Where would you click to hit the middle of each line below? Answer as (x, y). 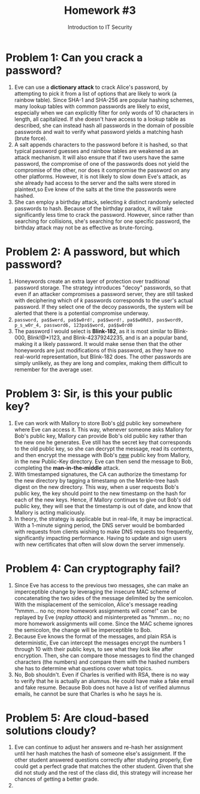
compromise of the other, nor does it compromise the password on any (102, 170)
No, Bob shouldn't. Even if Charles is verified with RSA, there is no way (101, 674)
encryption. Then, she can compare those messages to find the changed (104, 655)
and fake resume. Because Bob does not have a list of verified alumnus (102, 687)
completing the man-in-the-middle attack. (67, 468)
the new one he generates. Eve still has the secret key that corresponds (103, 442)
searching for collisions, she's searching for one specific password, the (102, 221)
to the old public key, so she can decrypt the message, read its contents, (104, 449)
